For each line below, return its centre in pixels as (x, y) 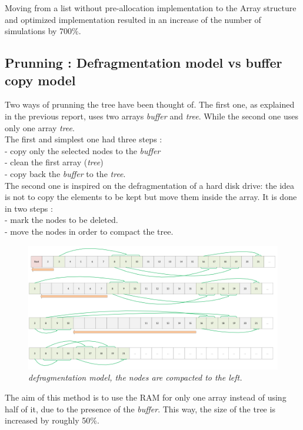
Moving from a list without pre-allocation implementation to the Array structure (151, 8)
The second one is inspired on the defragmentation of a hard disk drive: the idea (150, 185)
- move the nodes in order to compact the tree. (89, 231)
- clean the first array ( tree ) (54, 162)
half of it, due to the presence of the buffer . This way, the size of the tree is (140, 409)
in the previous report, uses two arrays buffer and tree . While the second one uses (152, 116)
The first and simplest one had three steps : (84, 139)
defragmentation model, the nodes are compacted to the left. (135, 377)
